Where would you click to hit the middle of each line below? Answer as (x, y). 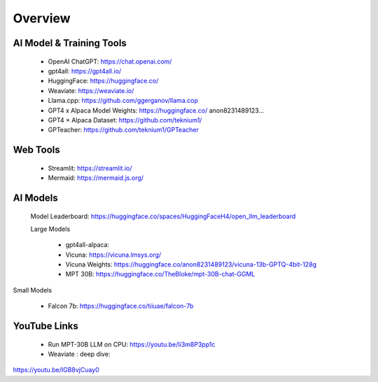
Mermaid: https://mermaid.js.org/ (96, 178)
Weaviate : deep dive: (79, 354)
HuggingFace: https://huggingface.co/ (103, 81)
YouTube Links (45, 326)
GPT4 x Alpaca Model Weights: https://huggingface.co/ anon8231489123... (156, 110)
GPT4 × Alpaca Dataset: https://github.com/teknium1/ (125, 120)
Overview (42, 18)
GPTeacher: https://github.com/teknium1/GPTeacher (123, 130)
